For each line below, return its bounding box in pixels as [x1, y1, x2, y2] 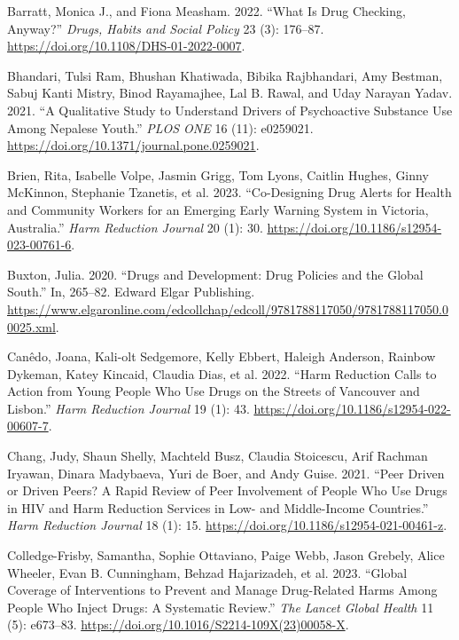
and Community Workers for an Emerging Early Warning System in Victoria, [7, 200, 429, 218]
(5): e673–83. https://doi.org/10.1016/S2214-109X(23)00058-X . [7, 615, 349, 634]
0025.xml [7, 317, 56, 336]
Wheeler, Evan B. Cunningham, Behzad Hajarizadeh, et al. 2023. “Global [7, 563, 408, 581]
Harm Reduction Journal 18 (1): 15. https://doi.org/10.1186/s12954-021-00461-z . [7, 516, 447, 534]
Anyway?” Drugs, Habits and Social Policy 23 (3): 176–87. [7, 19, 324, 37]
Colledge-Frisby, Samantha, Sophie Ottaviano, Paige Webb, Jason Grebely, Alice [7, 546, 445, 565]
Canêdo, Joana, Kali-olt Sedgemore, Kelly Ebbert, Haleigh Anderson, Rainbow [7, 347, 436, 366]
